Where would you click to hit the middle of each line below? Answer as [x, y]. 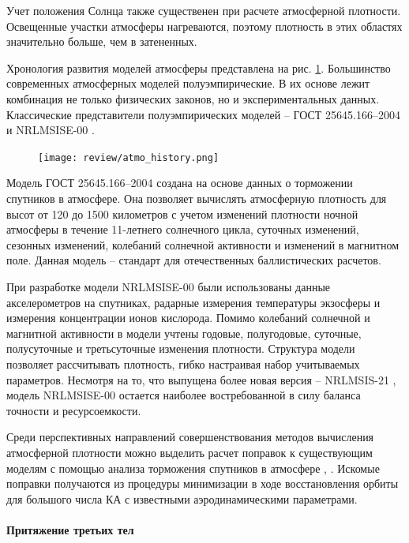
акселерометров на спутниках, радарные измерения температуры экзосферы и [193, 302]
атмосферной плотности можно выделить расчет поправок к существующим [189, 452]
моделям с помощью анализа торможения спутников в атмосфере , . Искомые [193, 468]
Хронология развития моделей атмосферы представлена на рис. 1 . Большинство [199, 67]
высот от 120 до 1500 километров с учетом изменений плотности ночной [182, 213]
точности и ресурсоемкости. [74, 410]
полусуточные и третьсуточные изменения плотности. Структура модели [181, 348]
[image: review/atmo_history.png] [129, 157]
